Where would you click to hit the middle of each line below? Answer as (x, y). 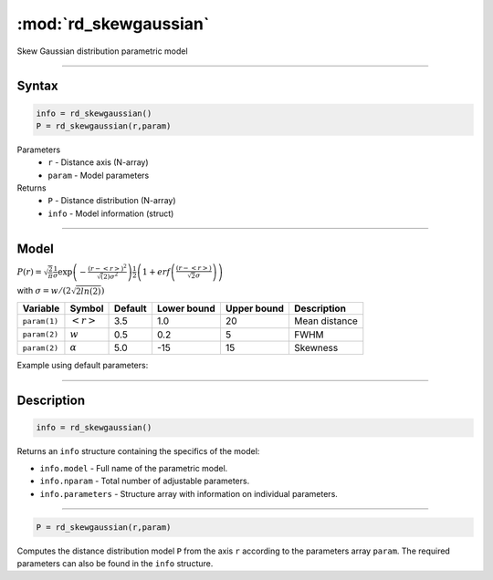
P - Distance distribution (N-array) (112, 201)
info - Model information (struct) (111, 213)
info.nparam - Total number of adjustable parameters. (145, 481)
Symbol (87, 308)
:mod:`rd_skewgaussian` (113, 24)
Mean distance (325, 321)
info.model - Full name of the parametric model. (134, 468)
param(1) (41, 321)
